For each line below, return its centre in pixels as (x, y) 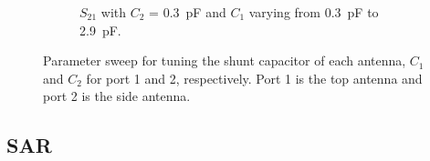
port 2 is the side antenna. (117, 96)
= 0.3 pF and (188, 12)
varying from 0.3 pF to (314, 12)
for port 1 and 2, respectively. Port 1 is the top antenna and (254, 78)
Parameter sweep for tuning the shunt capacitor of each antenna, (225, 60)
